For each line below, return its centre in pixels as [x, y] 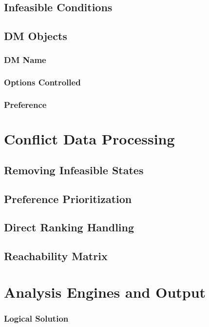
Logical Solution [36, 318]
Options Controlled [42, 82]
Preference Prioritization [68, 198]
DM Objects [36, 36]
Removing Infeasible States [74, 170]
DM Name [25, 60]
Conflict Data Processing [89, 139]
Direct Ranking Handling [69, 227]
